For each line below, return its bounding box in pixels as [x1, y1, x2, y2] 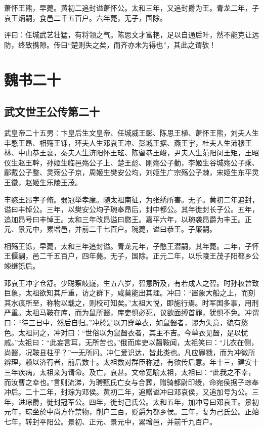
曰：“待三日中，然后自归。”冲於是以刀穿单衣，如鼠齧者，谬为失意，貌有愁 [4, 317, 248, 328]
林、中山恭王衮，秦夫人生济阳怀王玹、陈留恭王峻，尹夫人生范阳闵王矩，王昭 [4, 147, 259, 158]
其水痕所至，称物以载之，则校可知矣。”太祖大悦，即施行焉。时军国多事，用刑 [4, 297, 259, 308]
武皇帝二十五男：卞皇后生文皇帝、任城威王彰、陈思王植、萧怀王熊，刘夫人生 [4, 127, 259, 138]
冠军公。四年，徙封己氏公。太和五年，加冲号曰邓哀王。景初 [60, 396, 259, 407]
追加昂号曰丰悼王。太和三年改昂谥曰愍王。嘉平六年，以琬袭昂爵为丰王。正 [4, 213, 252, 224]
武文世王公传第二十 [4, 104, 100, 119]
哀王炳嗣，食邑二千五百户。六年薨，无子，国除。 [4, 12, 167, 23]
